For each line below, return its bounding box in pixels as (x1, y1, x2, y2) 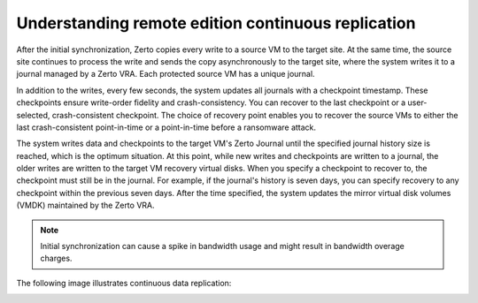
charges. (40, 253, 73, 264)
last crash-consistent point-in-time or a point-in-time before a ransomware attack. (16, 122, 317, 133)
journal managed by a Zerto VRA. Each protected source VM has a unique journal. (16, 69, 315, 80)
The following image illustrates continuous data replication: (16, 277, 232, 288)
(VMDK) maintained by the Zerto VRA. (16, 200, 155, 211)
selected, (16, 110, 50, 120)
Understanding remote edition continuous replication (16, 13, 416, 33)
